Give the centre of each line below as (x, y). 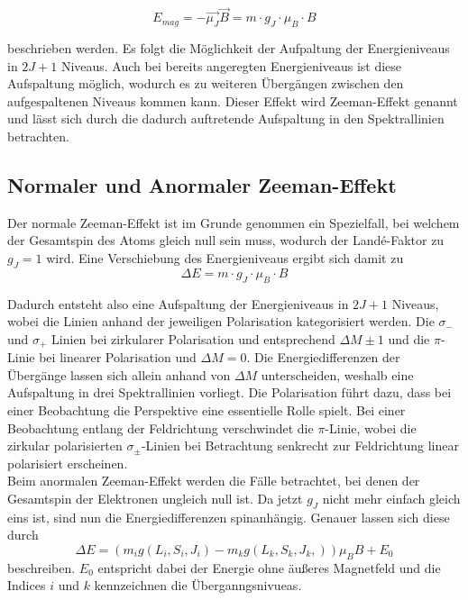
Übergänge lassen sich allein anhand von (119, 374)
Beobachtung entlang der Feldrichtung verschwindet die (161, 427)
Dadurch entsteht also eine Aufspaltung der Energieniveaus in (178, 303)
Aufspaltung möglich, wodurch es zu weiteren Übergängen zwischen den (206, 83)
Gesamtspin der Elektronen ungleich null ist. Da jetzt (155, 498)
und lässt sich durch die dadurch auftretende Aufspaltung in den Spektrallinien (226, 118)
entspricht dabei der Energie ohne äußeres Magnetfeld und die (269, 567)
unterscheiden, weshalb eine (337, 374)
